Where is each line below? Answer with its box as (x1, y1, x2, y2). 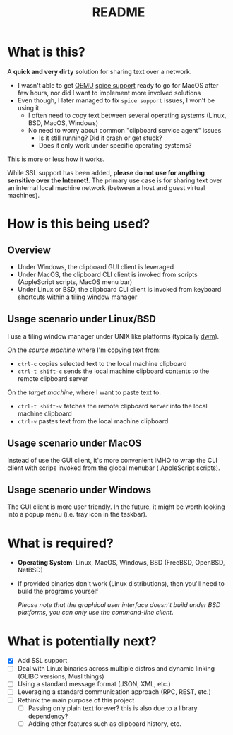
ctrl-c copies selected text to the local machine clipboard (17, 359, 187, 367)
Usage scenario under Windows (7, 483, 152, 495)
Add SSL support (17, 657, 68, 665)
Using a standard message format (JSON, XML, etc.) (17, 680, 171, 688)
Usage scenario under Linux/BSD (7, 313, 157, 325)
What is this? (7, 44, 86, 60)
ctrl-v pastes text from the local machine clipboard (17, 416, 169, 425)
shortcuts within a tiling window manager (17, 293, 138, 301)
